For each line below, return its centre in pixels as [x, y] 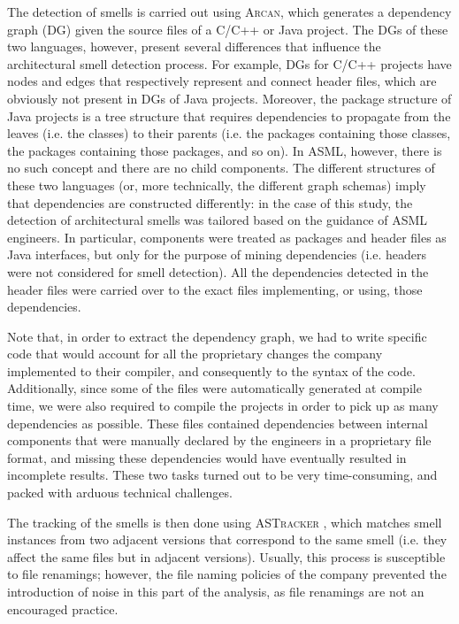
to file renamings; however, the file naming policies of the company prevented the [227, 574]
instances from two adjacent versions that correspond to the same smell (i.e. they [227, 539]
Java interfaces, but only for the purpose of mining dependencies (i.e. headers [217, 254]
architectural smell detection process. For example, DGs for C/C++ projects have [229, 63]
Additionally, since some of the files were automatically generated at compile [214, 388]
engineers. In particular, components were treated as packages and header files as [227, 237]
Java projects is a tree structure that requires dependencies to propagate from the [229, 116]
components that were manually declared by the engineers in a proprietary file [219, 440]
